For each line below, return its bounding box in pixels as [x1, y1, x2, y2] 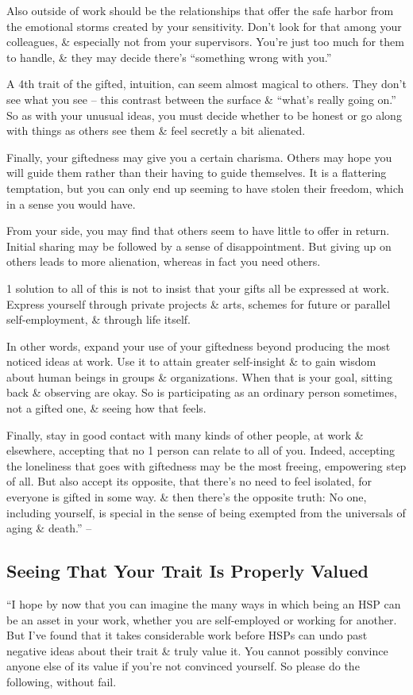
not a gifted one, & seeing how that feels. [6, 400, 206, 417]
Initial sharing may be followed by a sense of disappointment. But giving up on [6, 237, 392, 254]
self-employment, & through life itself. [6, 311, 191, 328]
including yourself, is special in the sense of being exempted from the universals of [6, 504, 406, 520]
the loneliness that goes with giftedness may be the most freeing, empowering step [6, 457, 407, 474]
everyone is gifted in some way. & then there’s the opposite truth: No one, [6, 489, 367, 505]
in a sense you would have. [6, 195, 136, 212]
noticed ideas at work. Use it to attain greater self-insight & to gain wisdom [6, 353, 376, 370]
